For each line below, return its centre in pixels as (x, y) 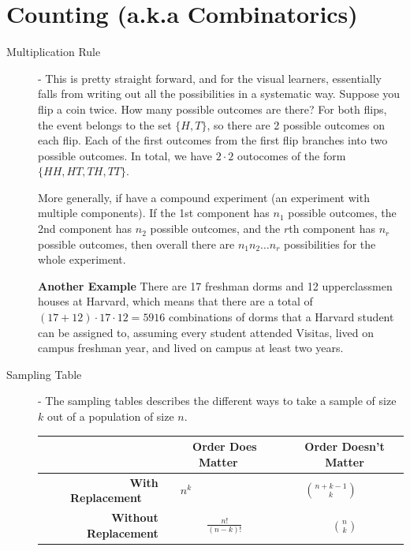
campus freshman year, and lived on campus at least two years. (191, 348)
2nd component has (85, 229)
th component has (332, 229)
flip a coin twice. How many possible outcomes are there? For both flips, (212, 109)
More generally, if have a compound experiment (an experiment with (204, 197)
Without (135, 517)
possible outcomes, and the (215, 229)
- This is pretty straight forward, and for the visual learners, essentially (210, 78)
